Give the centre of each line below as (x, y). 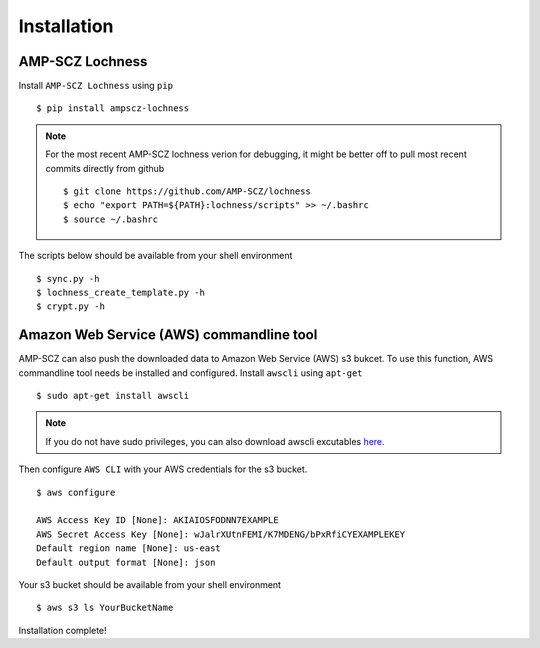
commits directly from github (105, 168)
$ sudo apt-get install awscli (113, 396)
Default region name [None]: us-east (129, 548)
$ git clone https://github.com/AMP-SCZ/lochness (187, 191)
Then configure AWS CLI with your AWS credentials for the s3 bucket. (163, 469)
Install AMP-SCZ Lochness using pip (96, 86)
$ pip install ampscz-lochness (113, 108)
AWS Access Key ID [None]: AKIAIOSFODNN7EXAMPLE (157, 520)
